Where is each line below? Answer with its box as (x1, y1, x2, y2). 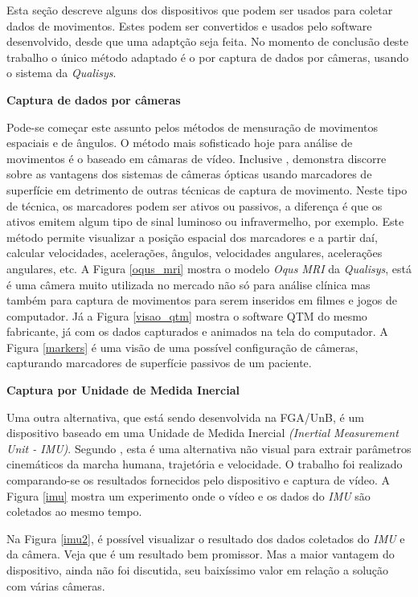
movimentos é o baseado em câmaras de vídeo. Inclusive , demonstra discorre (6, 149, 387, 166)
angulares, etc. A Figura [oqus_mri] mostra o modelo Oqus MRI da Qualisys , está (6, 260, 412, 276)
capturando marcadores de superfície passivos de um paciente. (6, 354, 312, 371)
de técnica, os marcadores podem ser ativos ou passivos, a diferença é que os (6, 197, 383, 214)
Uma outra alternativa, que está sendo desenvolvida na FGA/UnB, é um (6, 408, 364, 425)
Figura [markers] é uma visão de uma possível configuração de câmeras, (6, 338, 359, 355)
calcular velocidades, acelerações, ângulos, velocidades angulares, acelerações (6, 244, 383, 261)
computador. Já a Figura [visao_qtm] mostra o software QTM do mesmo (6, 307, 367, 324)
